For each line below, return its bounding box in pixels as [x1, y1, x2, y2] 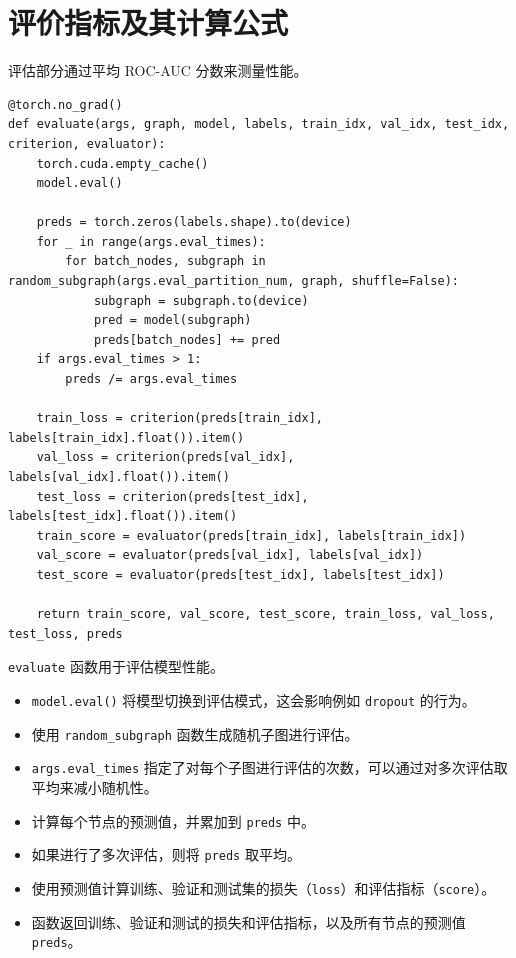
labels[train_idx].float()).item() [8, 430, 245, 445]
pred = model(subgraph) [93, 313, 252, 328]
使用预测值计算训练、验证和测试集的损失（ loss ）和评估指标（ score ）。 [31, 877, 496, 898]
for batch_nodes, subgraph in [65, 254, 266, 269]
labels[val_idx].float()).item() [8, 470, 230, 484]
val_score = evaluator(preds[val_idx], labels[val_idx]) [36, 548, 424, 563]
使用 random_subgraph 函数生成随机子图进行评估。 [31, 723, 359, 744]
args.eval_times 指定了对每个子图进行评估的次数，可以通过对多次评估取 [31, 757, 508, 778]
